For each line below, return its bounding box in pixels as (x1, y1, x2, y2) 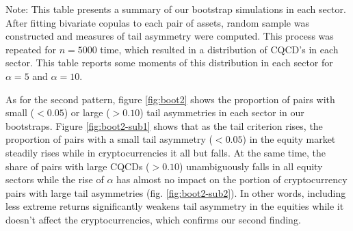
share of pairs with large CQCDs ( (5, 159, 150, 173)
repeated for (5, 42, 56, 56)
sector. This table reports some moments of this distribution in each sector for (5, 55, 333, 70)
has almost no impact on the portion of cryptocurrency (116, 172, 348, 187)
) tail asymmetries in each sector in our (140, 105, 304, 120)
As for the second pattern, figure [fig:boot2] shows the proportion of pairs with (5, 92, 335, 106)
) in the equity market (242, 132, 336, 146)
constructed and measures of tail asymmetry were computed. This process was (5, 29, 334, 43)
